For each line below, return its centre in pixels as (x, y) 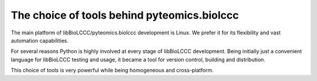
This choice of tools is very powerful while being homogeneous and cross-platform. (112, 71)
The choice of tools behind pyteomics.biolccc (125, 15)
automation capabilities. (40, 40)
